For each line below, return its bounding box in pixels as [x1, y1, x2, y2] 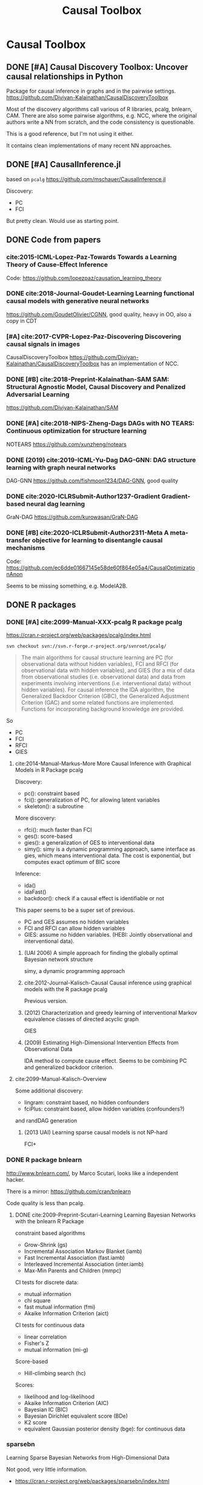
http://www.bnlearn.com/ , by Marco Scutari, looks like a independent [6, 1169, 179, 1177]
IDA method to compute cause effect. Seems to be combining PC [24, 1057, 187, 1065]
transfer [6, 536, 31, 545]
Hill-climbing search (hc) [24, 1369, 86, 1377]
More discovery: [15, 814, 56, 822]
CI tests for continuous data [15, 1321, 85, 1329]
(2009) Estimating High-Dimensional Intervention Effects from [24, 1039, 179, 1046]
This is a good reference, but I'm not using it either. [6, 130, 134, 137]
